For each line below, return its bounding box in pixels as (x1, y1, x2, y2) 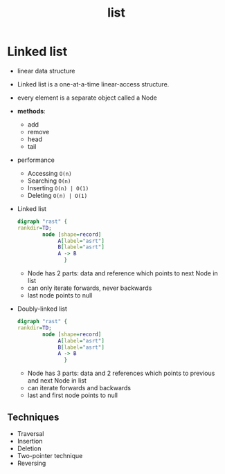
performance (17, 156, 55, 164)
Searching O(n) (27, 176, 71, 185)
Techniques (7, 411, 60, 423)
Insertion (17, 437, 43, 445)
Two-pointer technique (17, 452, 83, 459)
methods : (17, 107, 46, 115)
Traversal (17, 430, 44, 437)
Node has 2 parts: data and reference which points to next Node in (27, 269, 218, 277)
